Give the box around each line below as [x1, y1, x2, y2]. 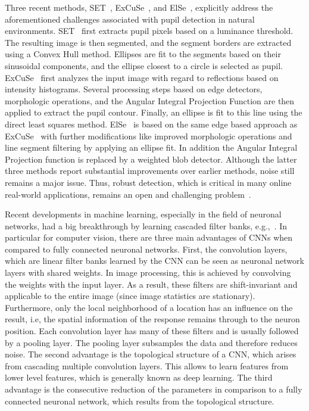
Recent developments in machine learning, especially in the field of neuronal [5, 208, 282, 220]
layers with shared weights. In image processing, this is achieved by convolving [5, 266, 291, 279]
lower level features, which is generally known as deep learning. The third [5, 371, 273, 384]
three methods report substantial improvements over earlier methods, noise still [5, 164, 295, 177]
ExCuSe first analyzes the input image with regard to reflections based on [5, 71, 279, 83]
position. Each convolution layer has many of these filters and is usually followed [5, 325, 299, 337]
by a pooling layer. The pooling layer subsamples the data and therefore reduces [5, 336, 298, 348]
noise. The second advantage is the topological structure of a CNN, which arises [5, 348, 296, 360]
